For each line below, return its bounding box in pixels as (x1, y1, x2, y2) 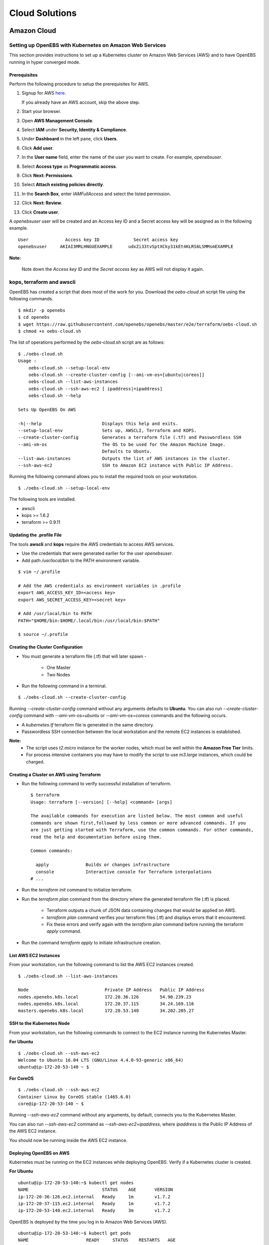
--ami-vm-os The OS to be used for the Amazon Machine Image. (18, 441, 226, 447)
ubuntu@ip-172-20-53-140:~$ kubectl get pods (18, 1231, 132, 1236)
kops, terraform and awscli (9, 278, 76, 285)
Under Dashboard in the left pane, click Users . (21, 136, 118, 142)
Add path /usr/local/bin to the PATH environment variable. (21, 557, 140, 563)
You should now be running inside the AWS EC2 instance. (9, 1137, 128, 1143)
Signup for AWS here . (21, 90, 66, 96)
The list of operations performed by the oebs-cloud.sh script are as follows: (9, 339, 165, 346)
